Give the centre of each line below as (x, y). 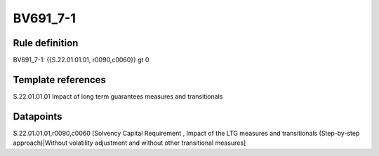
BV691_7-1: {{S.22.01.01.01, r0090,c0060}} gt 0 (81, 60)
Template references (60, 79)
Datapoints (38, 116)
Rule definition (46, 43)
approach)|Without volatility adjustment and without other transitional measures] (129, 143)
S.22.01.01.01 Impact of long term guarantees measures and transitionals (118, 96)
